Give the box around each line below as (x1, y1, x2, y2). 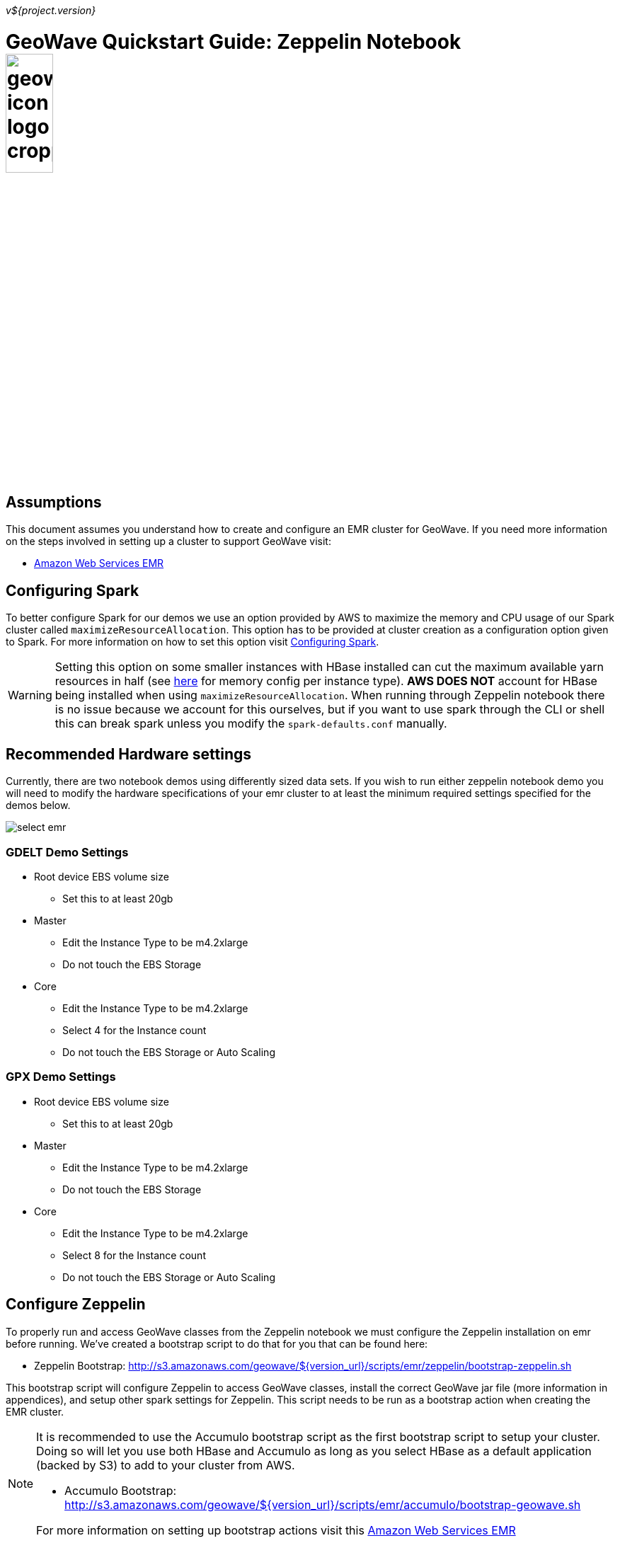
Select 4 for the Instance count (62, 1023, 207, 1036)
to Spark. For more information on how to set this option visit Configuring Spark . (6, 636, 379, 648)
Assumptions (6, 493, 102, 512)
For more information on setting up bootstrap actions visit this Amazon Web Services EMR (36, 1522, 516, 1537)
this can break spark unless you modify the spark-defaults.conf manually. (54, 716, 447, 731)
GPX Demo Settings (6, 1069, 116, 1084)
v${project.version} (6, 4, 96, 16)
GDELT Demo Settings (6, 844, 129, 859)
